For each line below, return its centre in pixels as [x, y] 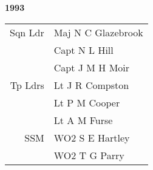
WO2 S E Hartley [92, 137]
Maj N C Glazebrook [98, 32]
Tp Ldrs [27, 85]
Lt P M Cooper [87, 102]
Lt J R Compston [91, 85]
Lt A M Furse [83, 120]
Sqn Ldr [27, 32]
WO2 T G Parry [89, 155]
